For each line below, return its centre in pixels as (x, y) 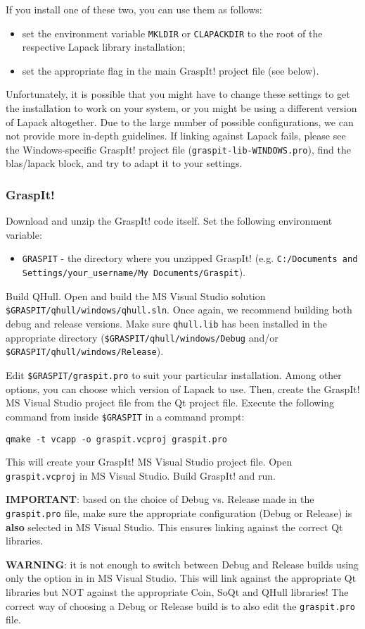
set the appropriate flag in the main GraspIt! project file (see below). (171, 70)
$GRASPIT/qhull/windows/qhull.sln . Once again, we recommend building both (179, 310)
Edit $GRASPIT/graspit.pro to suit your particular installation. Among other (174, 375)
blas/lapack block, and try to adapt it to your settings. (124, 163)
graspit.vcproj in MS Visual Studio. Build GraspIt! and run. (141, 475)
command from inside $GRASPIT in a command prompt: (125, 416)
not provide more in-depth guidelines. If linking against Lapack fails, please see (176, 136)
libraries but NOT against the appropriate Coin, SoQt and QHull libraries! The (177, 592)
